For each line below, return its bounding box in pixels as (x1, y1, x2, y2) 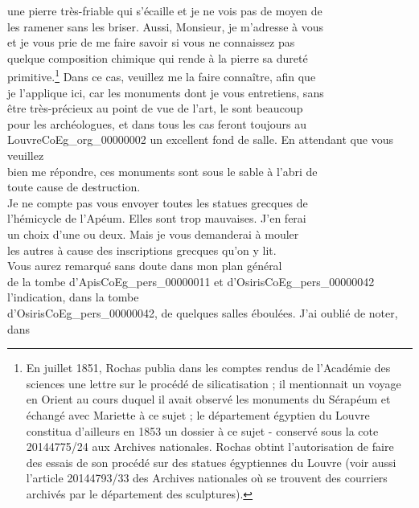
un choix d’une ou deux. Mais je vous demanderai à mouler (7, 225, 299, 242)
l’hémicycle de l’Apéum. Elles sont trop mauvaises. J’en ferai (7, 210, 306, 227)
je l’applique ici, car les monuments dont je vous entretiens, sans (7, 84, 324, 100)
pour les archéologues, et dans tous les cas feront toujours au (7, 115, 307, 132)
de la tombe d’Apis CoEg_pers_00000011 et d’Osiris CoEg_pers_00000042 (7, 272, 375, 289)
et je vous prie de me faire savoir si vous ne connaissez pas (7, 34, 295, 51)
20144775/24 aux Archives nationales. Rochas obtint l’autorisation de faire (26, 438, 394, 455)
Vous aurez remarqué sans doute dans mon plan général (7, 257, 282, 274)
